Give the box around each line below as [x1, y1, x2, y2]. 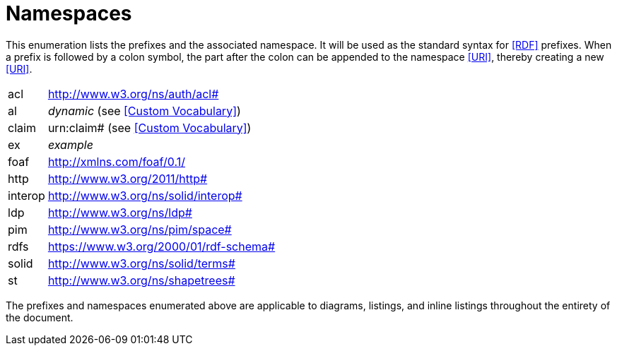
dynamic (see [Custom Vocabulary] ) [47, 103, 241, 118]
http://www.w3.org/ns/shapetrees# [47, 273, 235, 287]
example [47, 137, 93, 152]
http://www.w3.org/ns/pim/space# [47, 222, 232, 237]
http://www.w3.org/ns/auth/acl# [47, 86, 219, 101]
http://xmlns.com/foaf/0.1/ [47, 154, 186, 169]
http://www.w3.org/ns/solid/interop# [47, 188, 242, 203]
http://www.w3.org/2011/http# [47, 171, 208, 186]
